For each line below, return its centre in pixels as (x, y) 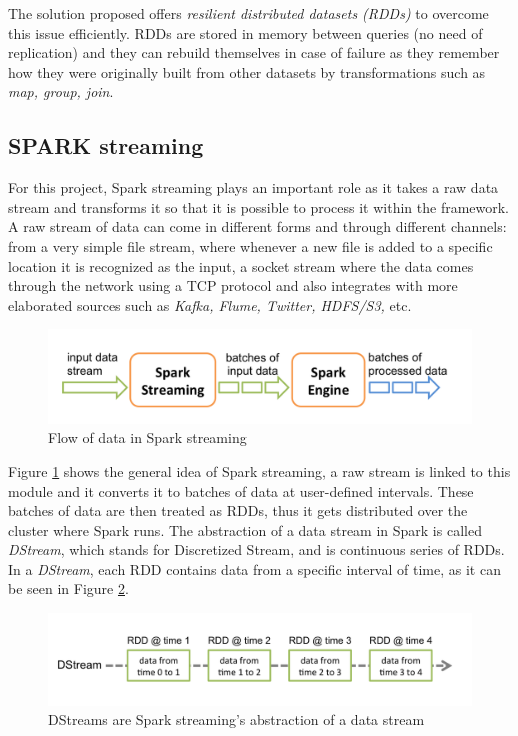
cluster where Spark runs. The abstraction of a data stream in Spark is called (245, 529)
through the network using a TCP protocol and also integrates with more (233, 285)
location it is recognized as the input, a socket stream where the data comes (241, 265)
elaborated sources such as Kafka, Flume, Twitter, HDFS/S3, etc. (210, 304)
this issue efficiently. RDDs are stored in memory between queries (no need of (245, 32)
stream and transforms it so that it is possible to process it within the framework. (259, 206)
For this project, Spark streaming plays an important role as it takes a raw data (253, 187)
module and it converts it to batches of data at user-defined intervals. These (241, 490)
